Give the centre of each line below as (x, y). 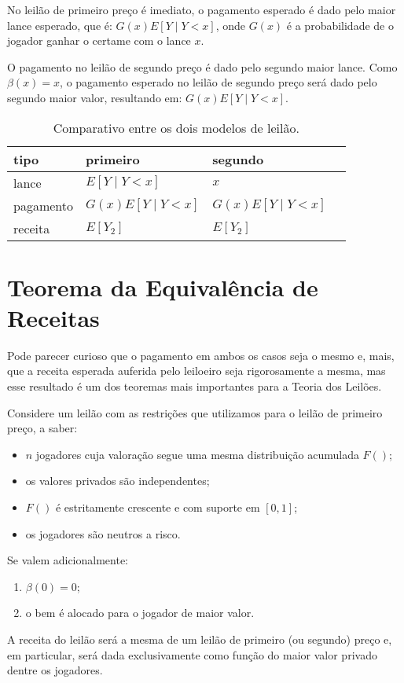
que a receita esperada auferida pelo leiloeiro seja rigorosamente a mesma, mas (196, 371)
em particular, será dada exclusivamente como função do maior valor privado (192, 654)
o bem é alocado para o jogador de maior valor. (140, 613)
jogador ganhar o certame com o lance (99, 40)
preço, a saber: (42, 428)
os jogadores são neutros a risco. (103, 533)
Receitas (53, 317)
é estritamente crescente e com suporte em (158, 507)
